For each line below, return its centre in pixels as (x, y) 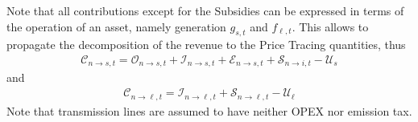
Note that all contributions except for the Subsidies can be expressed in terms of (205, 10)
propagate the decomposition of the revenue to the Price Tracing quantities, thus (206, 45)
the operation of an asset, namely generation (116, 26)
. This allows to (330, 26)
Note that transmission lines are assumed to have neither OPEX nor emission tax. (209, 110)
